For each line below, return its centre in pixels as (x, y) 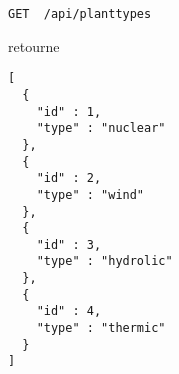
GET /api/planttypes (80, 14)
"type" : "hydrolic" (104, 261)
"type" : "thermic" (101, 328)
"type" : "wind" (90, 194)
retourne (34, 45)
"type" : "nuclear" (101, 128)
